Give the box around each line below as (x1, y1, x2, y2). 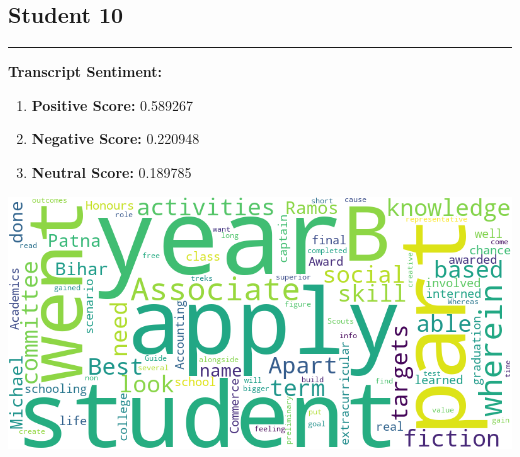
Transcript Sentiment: (8, 61, 162, 82)
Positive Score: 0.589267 (31, 94, 193, 115)
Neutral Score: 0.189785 (31, 161, 192, 182)
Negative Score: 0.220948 (31, 128, 200, 149)
